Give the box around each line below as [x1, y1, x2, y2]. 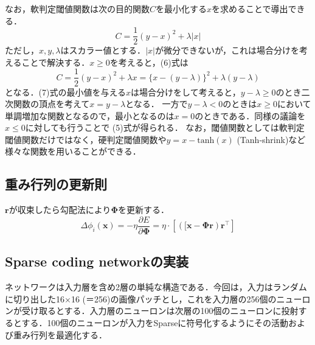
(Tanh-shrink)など [237, 133, 306, 145]
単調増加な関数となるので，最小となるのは [5, 109, 175, 122]
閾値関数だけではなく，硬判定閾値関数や [5, 133, 167, 145]
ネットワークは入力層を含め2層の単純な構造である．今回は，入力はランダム [5, 281, 307, 293]
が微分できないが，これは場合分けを [154, 44, 300, 57]
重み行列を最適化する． [13, 328, 107, 341]
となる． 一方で [125, 97, 188, 110]
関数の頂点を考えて [13, 97, 90, 110]
